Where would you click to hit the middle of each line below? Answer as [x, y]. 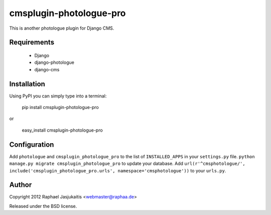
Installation [27, 84]
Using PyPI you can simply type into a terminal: [58, 96]
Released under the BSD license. [43, 206]
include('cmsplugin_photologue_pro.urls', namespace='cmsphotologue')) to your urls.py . [118, 170]
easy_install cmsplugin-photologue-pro [62, 130]
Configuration [32, 144]
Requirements [32, 42]
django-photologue [54, 62]
